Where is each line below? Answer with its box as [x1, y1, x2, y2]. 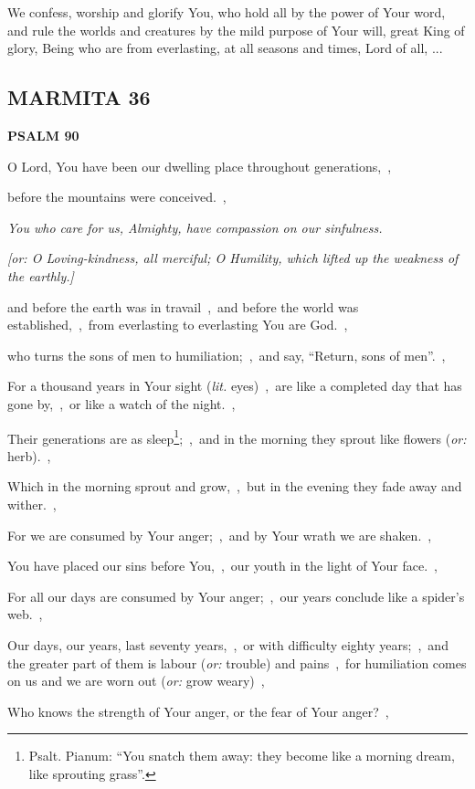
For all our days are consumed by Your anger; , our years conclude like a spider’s [7, 586, 465, 605]
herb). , [7, 446, 51, 465]
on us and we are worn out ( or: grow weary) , [7, 671, 265, 690]
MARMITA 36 [7, 83, 151, 111]
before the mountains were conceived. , [7, 187, 227, 206]
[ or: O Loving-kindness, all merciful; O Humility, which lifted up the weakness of [7, 248, 459, 268]
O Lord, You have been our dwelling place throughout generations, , [7, 156, 392, 175]
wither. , [7, 494, 57, 513]
